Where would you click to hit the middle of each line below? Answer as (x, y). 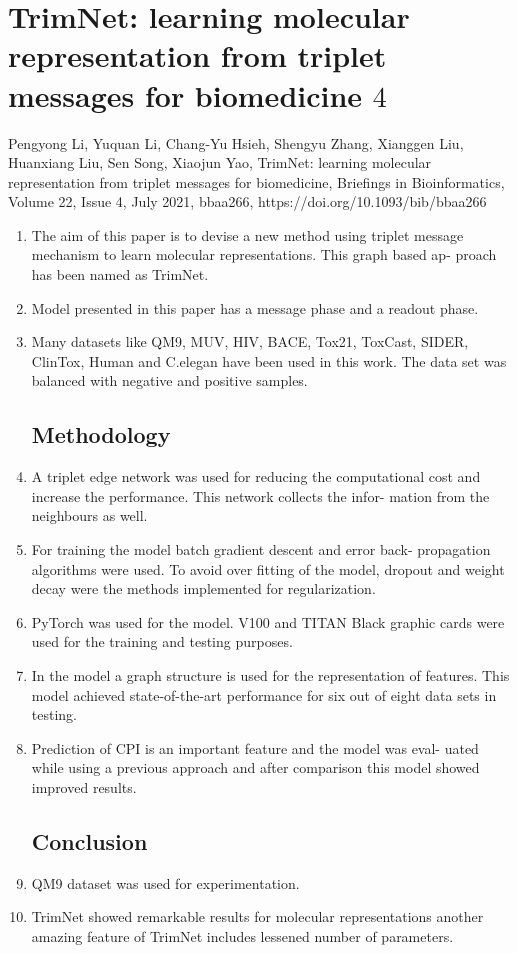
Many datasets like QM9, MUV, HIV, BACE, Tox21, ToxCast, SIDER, (250, 341)
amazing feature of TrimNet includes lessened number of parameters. (242, 935)
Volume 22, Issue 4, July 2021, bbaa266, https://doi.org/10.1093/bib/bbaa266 (247, 201)
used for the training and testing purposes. (162, 641)
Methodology (101, 434)
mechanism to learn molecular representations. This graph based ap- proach (264, 254)
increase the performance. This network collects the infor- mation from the (260, 495)
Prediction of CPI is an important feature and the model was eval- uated (255, 747)
